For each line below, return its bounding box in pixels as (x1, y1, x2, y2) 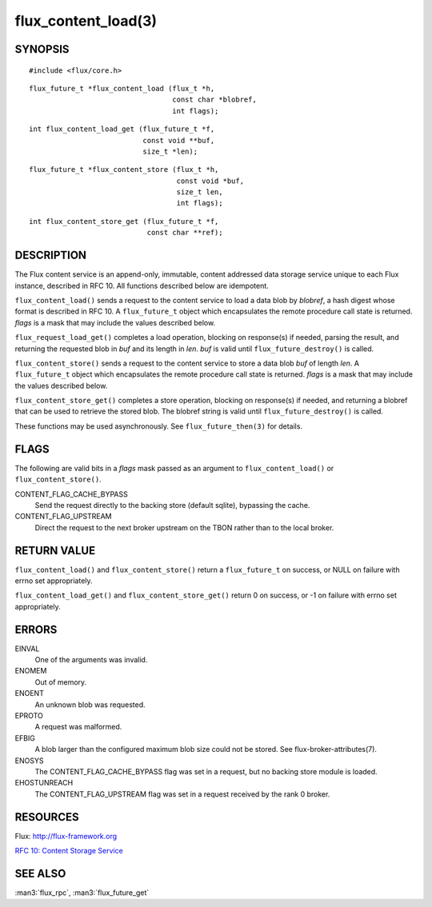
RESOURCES (14, 810, 79, 824)
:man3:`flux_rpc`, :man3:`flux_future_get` (14, 888, 150, 897)
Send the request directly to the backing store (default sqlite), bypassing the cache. (34, 500, 310, 509)
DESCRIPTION (14, 249, 87, 262)
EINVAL (14, 644, 40, 653)
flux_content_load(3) (14, 12, 158, 30)
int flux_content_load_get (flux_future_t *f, (29, 125, 215, 134)
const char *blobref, (172, 95, 258, 104)
